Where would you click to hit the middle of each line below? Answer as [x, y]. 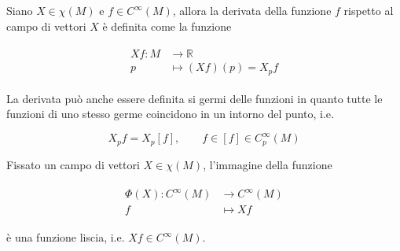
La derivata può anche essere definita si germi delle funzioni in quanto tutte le [194, 98]
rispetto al [369, 10]
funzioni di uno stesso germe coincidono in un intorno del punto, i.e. [170, 114]
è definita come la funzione [167, 26]
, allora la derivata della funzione [252, 10]
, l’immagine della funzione [268, 164]
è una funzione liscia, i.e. [66, 237]
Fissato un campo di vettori [73, 164]
